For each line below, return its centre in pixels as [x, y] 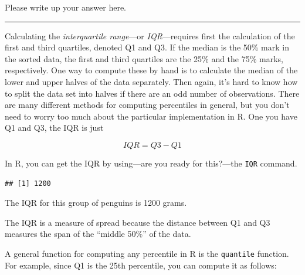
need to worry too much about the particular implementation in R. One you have [151, 116]
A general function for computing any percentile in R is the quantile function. [147, 253]
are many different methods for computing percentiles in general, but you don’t [147, 105]
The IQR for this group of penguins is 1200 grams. [96, 203]
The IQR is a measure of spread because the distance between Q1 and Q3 [138, 222]
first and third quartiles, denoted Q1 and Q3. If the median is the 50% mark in [147, 47]
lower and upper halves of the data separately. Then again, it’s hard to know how [151, 81]
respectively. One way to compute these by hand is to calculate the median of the [151, 70]
